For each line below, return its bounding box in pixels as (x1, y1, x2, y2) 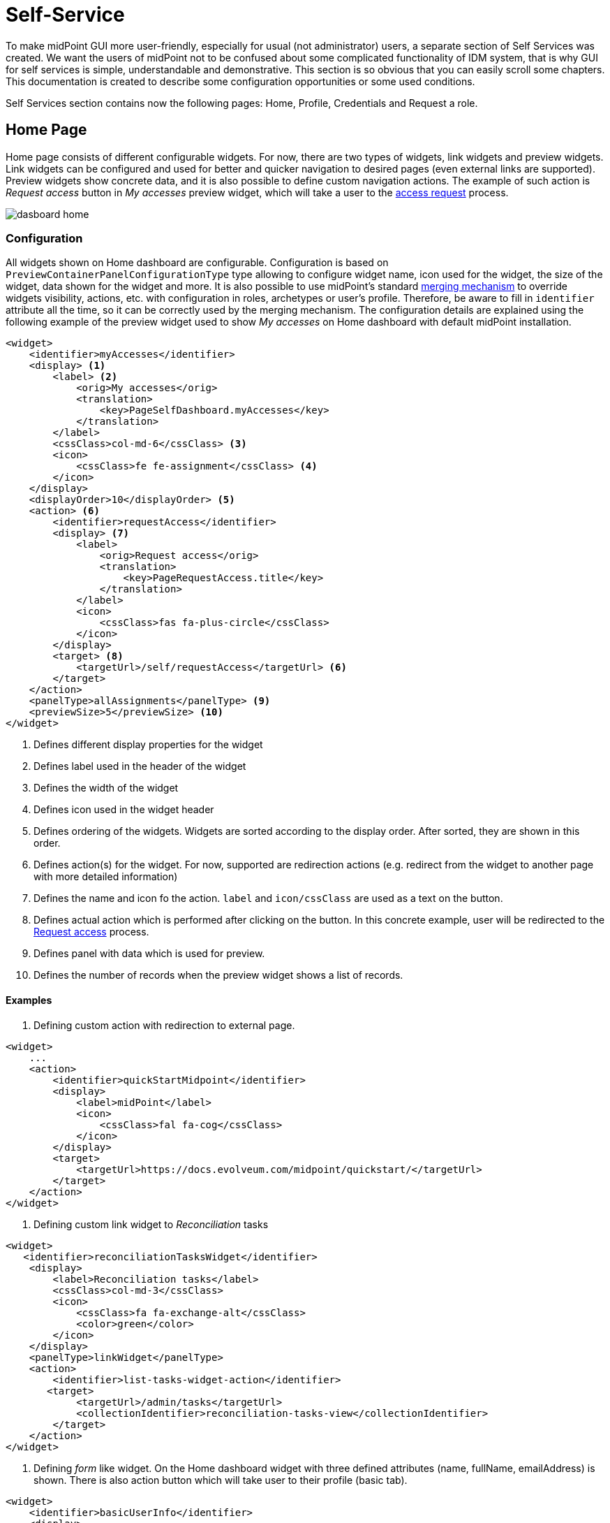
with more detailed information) (34, 870, 178, 883)
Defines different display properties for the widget (34, 738, 263, 751)
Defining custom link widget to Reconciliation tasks (34, 1218, 269, 1230)
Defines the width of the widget (34, 782, 179, 794)
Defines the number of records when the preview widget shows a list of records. (34, 969, 403, 982)
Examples (6, 993, 52, 1006)
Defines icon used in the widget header (34, 803, 214, 816)
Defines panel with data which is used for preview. (34, 947, 265, 960)
